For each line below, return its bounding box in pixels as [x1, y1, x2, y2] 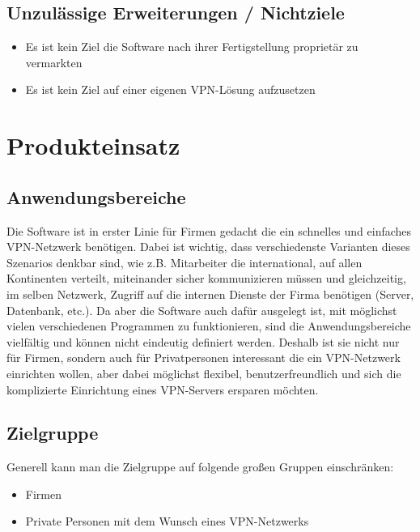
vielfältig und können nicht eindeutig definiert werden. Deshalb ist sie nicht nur [6, 333, 400, 350]
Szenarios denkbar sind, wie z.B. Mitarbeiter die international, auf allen [6, 253, 363, 270]
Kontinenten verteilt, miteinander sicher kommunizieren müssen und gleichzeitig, [6, 270, 406, 287]
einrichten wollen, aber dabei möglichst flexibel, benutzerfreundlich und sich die [6, 364, 401, 381]
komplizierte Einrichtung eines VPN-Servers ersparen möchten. [6, 381, 319, 398]
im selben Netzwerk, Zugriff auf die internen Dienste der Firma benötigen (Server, [6, 285, 414, 302]
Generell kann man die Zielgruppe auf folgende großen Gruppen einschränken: [6, 458, 394, 475]
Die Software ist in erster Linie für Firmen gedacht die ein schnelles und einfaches [6, 222, 412, 239]
